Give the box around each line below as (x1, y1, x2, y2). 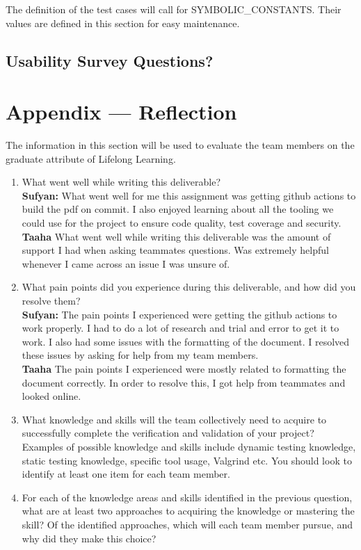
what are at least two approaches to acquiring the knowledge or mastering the (22, 503, 355, 518)
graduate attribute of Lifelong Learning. (6, 151, 176, 165)
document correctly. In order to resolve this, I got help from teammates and (22, 375, 346, 389)
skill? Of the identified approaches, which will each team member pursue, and (22, 517, 353, 531)
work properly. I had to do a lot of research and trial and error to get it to (22, 321, 339, 335)
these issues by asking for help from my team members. (22, 348, 259, 362)
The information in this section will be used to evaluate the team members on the (6, 138, 355, 152)
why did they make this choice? (22, 531, 157, 545)
